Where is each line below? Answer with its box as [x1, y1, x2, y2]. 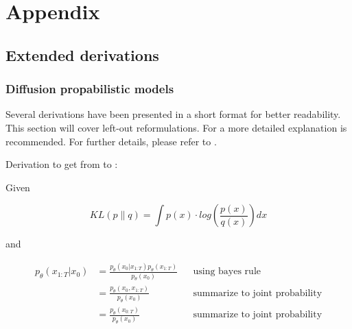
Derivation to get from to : [5, 157, 118, 171]
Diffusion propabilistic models [5, 80, 174, 97]
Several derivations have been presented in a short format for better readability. [5, 107, 341, 121]
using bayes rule [193, 267, 261, 277]
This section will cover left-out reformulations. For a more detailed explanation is [5, 120, 347, 134]
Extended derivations [5, 44, 159, 65]
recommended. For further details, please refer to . [5, 134, 217, 148]
